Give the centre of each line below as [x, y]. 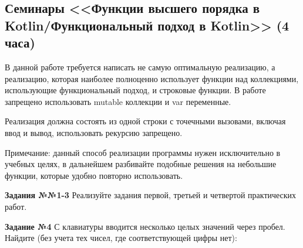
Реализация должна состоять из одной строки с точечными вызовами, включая [145, 121]
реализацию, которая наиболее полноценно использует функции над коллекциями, [152, 78]
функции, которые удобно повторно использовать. [94, 175]
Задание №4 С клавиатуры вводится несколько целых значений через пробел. [145, 226]
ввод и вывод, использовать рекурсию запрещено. [94, 132]
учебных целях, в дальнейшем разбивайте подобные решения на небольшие [141, 164]
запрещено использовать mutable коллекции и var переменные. [118, 101]
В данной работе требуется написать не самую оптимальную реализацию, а [140, 67]
